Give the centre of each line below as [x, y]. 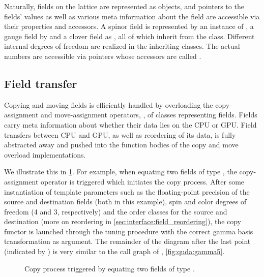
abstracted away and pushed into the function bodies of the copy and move [121, 145]
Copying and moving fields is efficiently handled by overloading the [109, 104]
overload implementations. [45, 154]
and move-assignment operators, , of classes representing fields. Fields [149, 115]
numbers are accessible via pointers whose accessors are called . [103, 56]
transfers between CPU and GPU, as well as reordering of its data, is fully [120, 134]
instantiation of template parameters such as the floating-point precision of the [127, 191]
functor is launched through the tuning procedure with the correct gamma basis [129, 231]
